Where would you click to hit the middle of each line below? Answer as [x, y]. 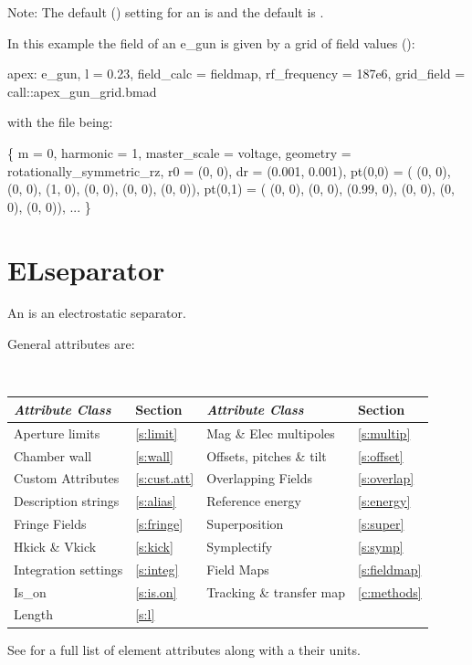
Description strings [67, 501]
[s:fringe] [159, 524]
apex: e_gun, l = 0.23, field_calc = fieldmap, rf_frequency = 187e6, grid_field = [236, 74]
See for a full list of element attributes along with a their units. [184, 649]
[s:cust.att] [165, 478]
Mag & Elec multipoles [271, 433]
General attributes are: [71, 344]
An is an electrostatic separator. [97, 313]
